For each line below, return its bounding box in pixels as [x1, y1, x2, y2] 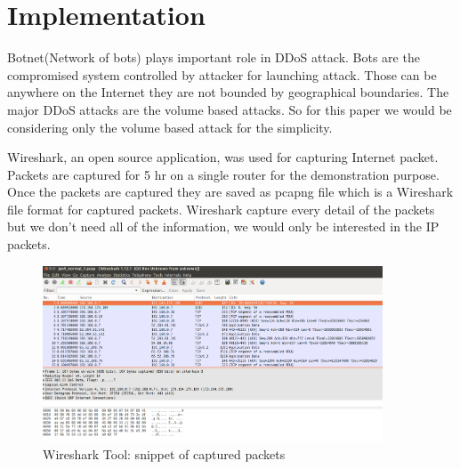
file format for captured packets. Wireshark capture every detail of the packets [7, 199, 435, 218]
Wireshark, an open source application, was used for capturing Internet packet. [7, 148, 439, 166]
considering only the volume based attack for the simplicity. [7, 117, 333, 136]
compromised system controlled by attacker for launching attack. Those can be [7, 65, 437, 84]
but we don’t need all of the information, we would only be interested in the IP [7, 217, 440, 236]
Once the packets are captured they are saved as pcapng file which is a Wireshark [7, 182, 454, 201]
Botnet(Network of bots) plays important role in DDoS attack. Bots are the [7, 48, 420, 67]
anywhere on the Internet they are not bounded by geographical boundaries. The [7, 83, 449, 101]
